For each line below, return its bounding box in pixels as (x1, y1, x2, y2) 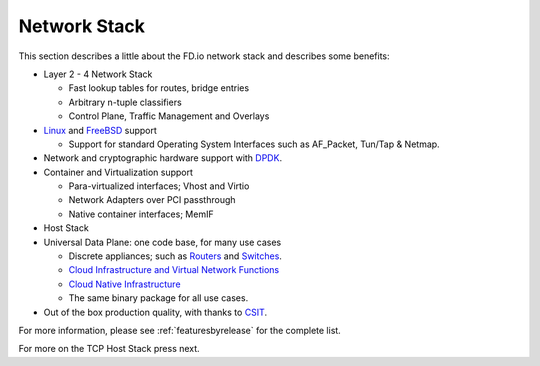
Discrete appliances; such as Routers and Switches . (68, 250, 282, 262)
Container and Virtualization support (43, 166, 194, 178)
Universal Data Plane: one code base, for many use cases (43, 236, 282, 248)
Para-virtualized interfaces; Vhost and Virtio (68, 180, 250, 192)
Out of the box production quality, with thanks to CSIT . (43, 306, 268, 318)
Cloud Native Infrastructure (68, 278, 181, 290)
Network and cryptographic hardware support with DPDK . (43, 152, 283, 164)
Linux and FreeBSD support (43, 124, 157, 136)
